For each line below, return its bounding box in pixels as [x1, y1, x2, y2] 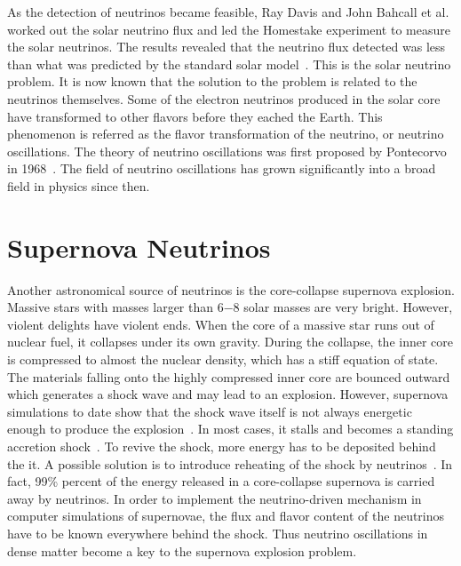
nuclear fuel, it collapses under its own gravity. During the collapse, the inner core [7, 332, 454, 351]
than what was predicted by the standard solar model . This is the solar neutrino [7, 54, 451, 73]
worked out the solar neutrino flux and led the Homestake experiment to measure [7, 20, 450, 38]
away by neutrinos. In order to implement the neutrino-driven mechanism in [7, 489, 422, 507]
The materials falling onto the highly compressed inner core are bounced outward [7, 367, 450, 386]
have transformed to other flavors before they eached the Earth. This [7, 107, 383, 125]
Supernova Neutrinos [7, 228, 271, 265]
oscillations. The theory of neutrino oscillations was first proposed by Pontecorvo [7, 141, 447, 160]
